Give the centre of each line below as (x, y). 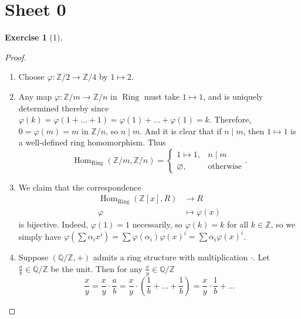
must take (162, 96)
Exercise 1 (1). (34, 37)
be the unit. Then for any (97, 268)
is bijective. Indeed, (53, 224)
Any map (35, 96)
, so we (283, 224)
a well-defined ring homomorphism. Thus (92, 142)
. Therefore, (230, 119)
